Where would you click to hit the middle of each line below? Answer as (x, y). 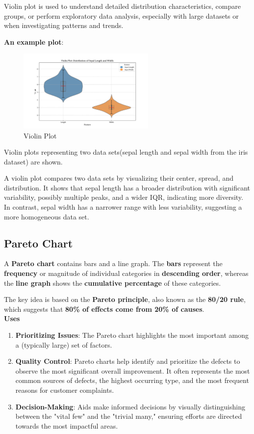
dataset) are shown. (33, 161)
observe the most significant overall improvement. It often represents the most (133, 370)
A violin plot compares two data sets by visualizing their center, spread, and (119, 178)
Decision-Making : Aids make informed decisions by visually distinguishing (130, 406)
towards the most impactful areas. (67, 425)
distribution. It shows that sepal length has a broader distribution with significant (127, 187)
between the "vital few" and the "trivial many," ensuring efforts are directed (129, 416)
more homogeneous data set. (47, 216)
